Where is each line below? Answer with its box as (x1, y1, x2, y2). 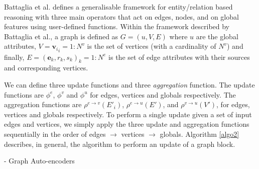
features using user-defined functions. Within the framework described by (4, 21, 230, 32)
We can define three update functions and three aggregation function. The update (4, 79, 255, 90)
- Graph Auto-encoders (4, 155, 75, 166)
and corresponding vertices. (4, 62, 88, 73)
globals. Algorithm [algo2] (160, 128, 239, 139)
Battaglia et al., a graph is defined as (4, 31, 118, 41)
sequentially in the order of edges (4, 128, 106, 139)
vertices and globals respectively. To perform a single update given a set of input (4, 109, 252, 119)
